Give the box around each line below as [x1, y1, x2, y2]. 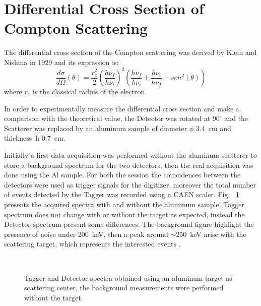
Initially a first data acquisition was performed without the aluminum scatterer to [4, 149, 257, 160]
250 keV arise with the [176, 228, 246, 239]
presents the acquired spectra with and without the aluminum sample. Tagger [4, 199, 244, 209]
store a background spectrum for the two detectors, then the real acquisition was [4, 159, 253, 170]
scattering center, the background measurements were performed [24, 282, 224, 293]
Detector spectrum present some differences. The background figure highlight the [4, 219, 254, 229]
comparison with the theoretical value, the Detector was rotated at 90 [4, 113, 220, 124]
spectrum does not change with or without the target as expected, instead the [4, 209, 245, 219]
